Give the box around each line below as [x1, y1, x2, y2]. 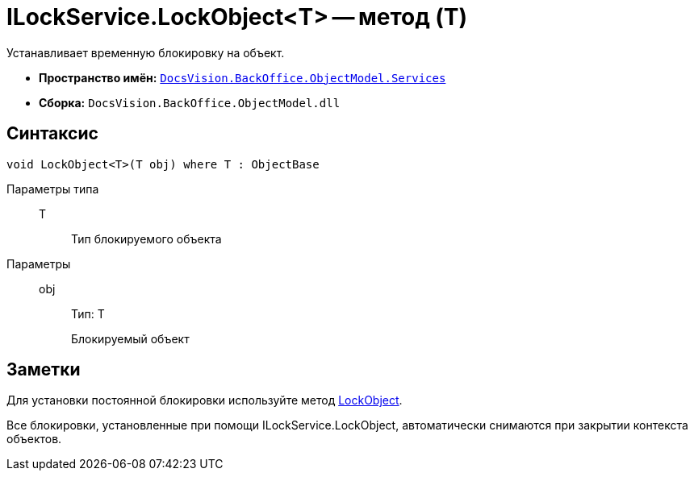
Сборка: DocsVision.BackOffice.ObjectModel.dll [39, 95, 341, 110]
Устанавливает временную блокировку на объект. [6, 45, 285, 60]
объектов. [6, 432, 62, 446]
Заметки [6, 359, 81, 380]
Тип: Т [71, 306, 105, 321]
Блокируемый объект [71, 331, 190, 346]
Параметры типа [6, 181, 99, 196]
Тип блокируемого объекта [71, 231, 222, 246]
